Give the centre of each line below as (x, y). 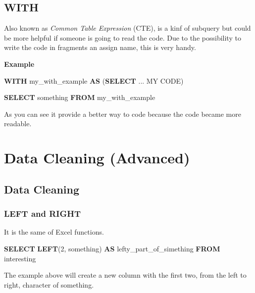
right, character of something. (49, 284)
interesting (20, 258)
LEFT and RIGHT (43, 214)
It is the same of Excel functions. (54, 232)
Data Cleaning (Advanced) (97, 158)
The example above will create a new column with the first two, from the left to (125, 275)
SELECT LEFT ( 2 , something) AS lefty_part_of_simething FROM (112, 248)
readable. (18, 123)
